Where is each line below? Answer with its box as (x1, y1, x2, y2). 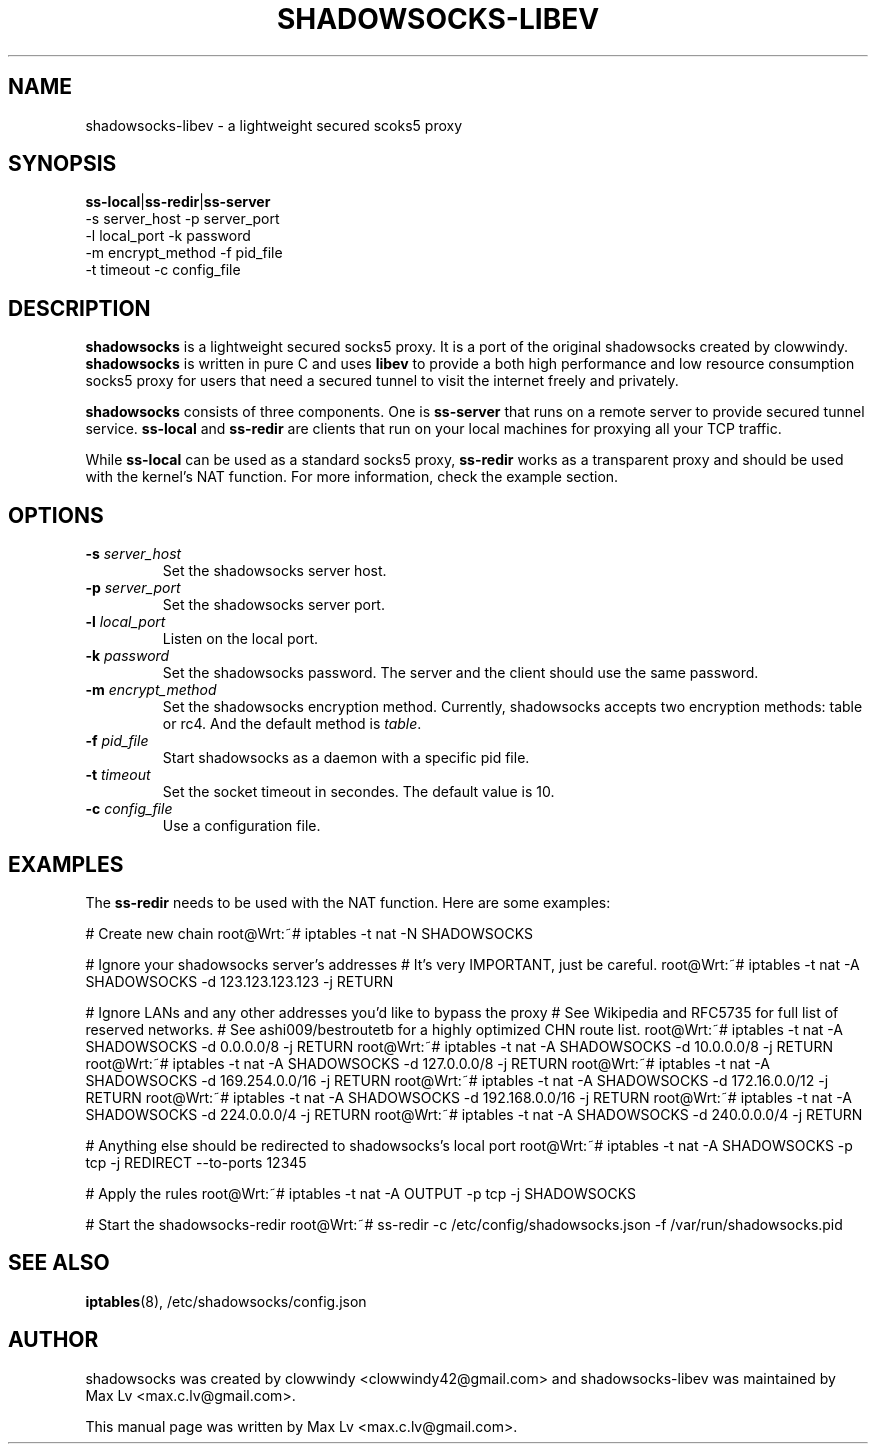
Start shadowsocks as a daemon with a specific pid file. (162, 749, 530, 767)
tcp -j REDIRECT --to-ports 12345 (85, 1153, 307, 1171)
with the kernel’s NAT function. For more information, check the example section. (85, 468, 619, 486)
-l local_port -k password (85, 227, 251, 245)
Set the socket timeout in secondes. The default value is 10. (162, 783, 555, 801)
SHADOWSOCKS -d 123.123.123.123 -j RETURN (85, 972, 394, 990)
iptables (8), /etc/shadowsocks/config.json (85, 1292, 367, 1310)
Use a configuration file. (162, 817, 321, 835)
